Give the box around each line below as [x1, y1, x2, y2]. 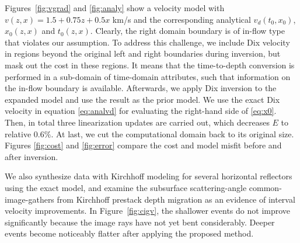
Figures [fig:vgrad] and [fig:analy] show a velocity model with [5, 2, 225, 13]
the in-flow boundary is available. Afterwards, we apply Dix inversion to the [5, 82, 277, 94]
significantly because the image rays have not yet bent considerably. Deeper [5, 216, 275, 228]
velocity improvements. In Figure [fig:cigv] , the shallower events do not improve [5, 204, 291, 217]
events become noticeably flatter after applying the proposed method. [5, 227, 254, 239]
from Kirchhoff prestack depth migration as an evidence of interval [57, 193, 295, 205]
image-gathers [5, 193, 54, 205]
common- [249, 181, 282, 193]
